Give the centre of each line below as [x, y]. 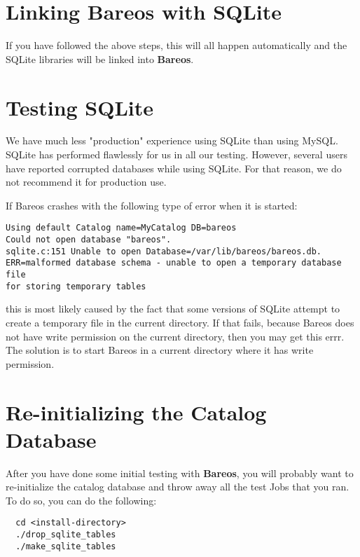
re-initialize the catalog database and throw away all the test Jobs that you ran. [178, 487]
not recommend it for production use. [86, 182]
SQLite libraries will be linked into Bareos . [100, 59]
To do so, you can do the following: [81, 500]
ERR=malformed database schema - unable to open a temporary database [174, 263]
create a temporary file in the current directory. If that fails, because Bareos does [180, 322]
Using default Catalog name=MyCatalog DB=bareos [121, 228]
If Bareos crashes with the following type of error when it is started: [152, 205]
